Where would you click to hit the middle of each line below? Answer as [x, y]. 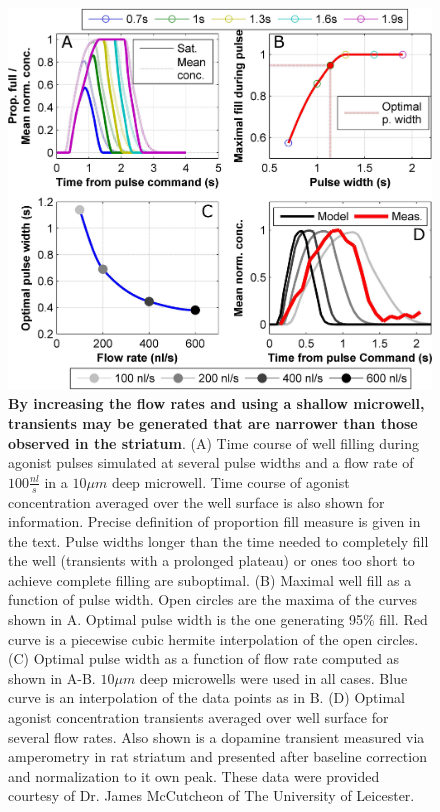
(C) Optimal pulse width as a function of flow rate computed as [204, 658]
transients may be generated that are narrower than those [213, 422]
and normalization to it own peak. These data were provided [194, 775]
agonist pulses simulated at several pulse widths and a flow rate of [211, 462]
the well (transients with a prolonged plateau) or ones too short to [211, 560]
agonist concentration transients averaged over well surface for [198, 717]
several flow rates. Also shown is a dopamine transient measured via [216, 736]
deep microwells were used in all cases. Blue [273, 677]
